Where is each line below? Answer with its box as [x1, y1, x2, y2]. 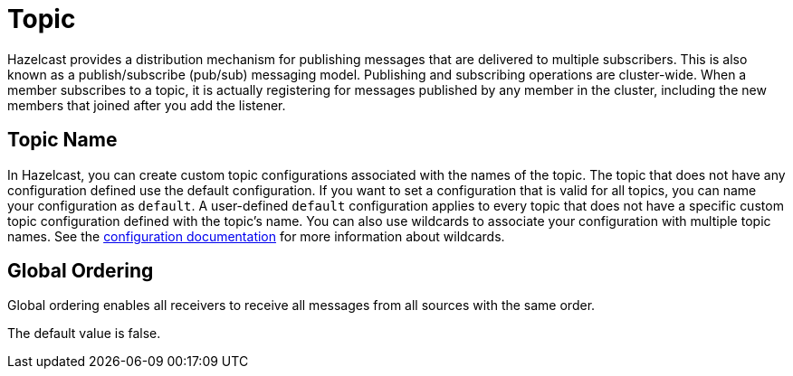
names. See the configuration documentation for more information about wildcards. [7, 228, 505, 244]
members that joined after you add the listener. [7, 97, 286, 113]
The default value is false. [7, 325, 161, 342]
